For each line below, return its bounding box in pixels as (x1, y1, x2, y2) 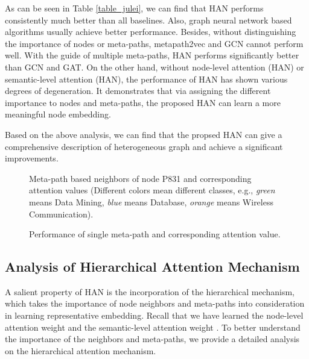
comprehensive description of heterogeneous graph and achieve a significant (5, 140, 283, 152)
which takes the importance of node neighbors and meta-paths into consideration (5, 297, 305, 310)
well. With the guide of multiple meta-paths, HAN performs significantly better (5, 49, 299, 61)
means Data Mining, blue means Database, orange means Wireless (29, 195, 273, 208)
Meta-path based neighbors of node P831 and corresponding (29, 172, 252, 184)
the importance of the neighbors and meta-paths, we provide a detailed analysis (5, 332, 300, 345)
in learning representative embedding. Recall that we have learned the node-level (5, 309, 304, 322)
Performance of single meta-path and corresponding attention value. (29, 228, 281, 240)
